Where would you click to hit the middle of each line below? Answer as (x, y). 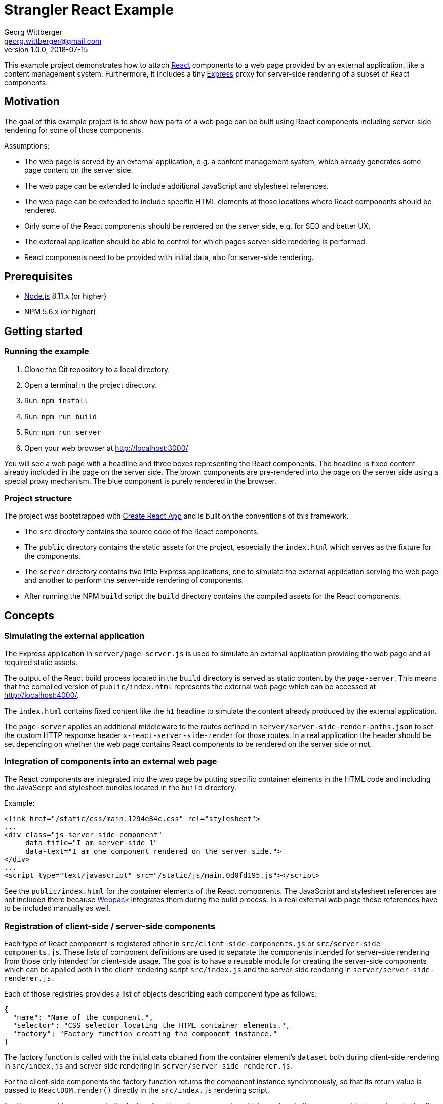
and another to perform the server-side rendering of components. (134, 580)
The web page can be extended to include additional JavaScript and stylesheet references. (176, 186)
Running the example (47, 352)
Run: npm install (56, 400)
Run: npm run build (61, 416)
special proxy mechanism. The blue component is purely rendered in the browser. (140, 481)
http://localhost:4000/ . (42, 695)
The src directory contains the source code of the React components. (142, 532)
